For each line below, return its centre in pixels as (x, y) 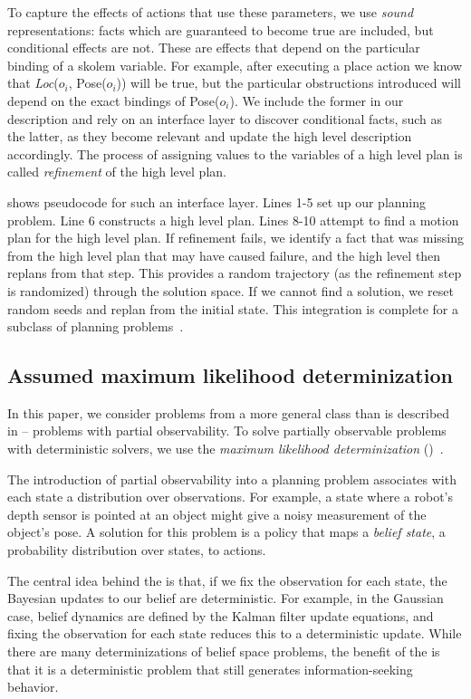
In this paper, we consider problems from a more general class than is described (229, 412)
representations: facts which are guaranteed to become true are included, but (221, 29)
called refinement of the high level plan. (117, 172)
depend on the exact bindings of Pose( (114, 100)
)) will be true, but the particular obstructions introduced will (288, 83)
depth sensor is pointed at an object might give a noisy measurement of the (217, 514)
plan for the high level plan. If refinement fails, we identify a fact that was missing (235, 238)
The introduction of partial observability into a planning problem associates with (232, 479)
